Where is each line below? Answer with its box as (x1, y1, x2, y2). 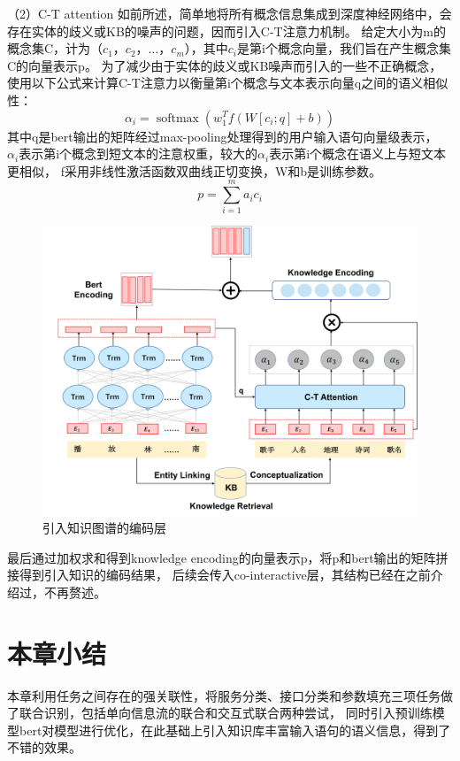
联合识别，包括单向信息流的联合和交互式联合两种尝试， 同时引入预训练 (19, 703, 433, 722)
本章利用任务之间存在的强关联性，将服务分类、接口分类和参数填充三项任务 (7, 686, 441, 704)
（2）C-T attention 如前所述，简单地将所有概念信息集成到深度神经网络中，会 (7, 4, 452, 22)
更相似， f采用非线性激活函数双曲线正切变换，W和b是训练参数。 (7, 161, 382, 180)
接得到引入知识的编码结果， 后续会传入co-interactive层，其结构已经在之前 (7, 565, 431, 584)
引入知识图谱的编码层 (42, 519, 166, 537)
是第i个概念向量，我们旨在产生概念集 (237, 39, 451, 58)
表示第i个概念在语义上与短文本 (269, 144, 447, 163)
